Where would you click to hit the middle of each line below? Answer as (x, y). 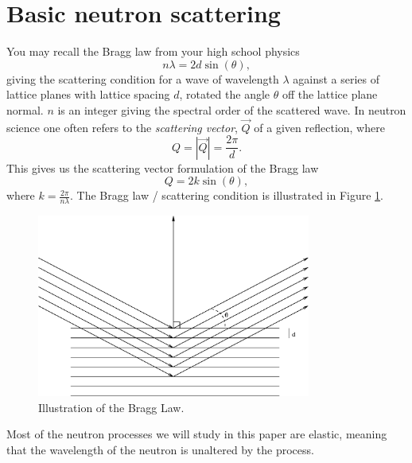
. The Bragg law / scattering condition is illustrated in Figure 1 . (227, 195)
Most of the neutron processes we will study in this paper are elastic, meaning (197, 434)
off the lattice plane (330, 94)
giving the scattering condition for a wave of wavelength (143, 78)
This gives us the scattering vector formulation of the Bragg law (163, 167)
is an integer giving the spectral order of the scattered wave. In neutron (232, 109)
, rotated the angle (225, 94)
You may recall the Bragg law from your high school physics (153, 51)
